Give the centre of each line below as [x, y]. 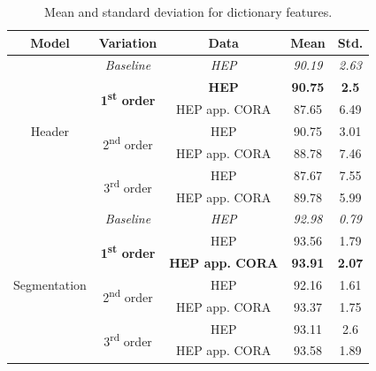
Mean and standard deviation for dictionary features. [188, 11]
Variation [128, 42]
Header [50, 130]
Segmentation [50, 284]
